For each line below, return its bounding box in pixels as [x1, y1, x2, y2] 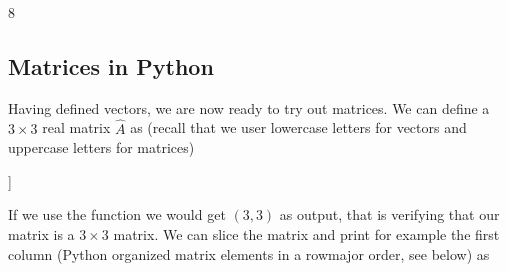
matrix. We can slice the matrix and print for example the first [113, 223, 500, 244]
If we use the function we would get [8, 204, 226, 225]
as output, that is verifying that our [279, 204, 500, 225]
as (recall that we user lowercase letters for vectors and [130, 117, 467, 138]
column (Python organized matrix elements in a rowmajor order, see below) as [8, 243, 490, 264]
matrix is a [8, 223, 75, 244]
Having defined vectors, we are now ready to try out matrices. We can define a [8, 97, 490, 118]
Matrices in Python [8, 50, 214, 81]
